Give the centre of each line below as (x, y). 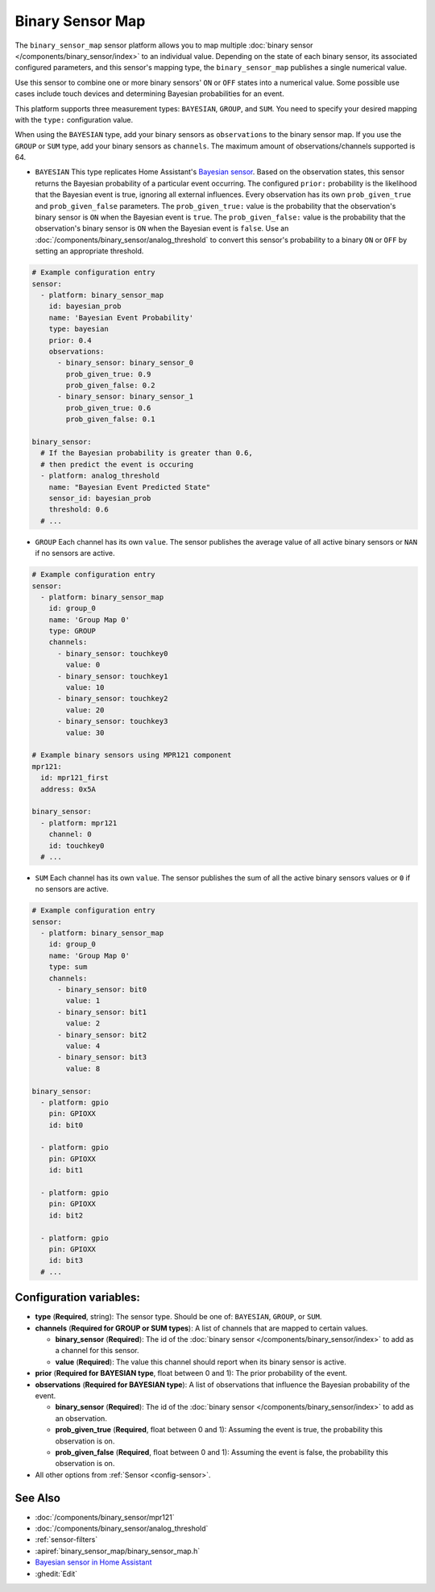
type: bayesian (79, 329)
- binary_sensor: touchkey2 (113, 699)
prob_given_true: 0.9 (108, 374)
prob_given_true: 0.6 (108, 408)
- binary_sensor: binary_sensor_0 (125, 363)
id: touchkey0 (77, 846)
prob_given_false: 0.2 (111, 386)
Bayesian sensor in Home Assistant (93, 1562)
